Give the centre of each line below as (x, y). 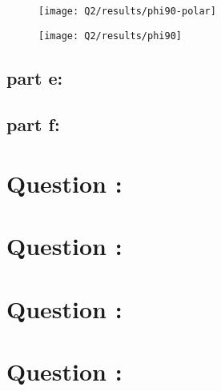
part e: (35, 77)
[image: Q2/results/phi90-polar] (127, 11)
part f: (33, 124)
